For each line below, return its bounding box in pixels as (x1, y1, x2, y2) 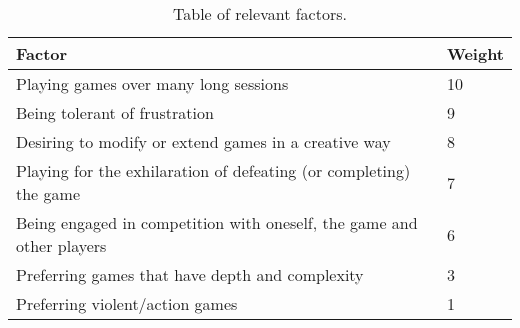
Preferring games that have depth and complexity (16, 263, 364, 286)
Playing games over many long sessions (16, 72, 289, 95)
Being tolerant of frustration (16, 101, 214, 124)
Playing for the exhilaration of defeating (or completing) (16, 159, 411, 182)
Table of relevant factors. (173, 2, 347, 25)
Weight (446, 42, 504, 65)
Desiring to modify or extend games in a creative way (16, 130, 391, 153)
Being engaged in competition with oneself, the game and (16, 211, 418, 234)
